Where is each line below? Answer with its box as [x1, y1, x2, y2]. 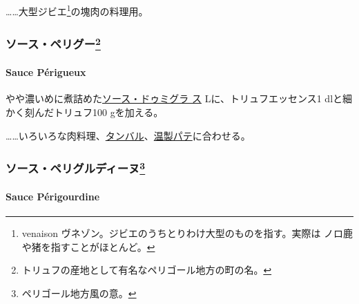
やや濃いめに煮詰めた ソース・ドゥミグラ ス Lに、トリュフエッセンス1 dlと [6, 91, 343, 106]
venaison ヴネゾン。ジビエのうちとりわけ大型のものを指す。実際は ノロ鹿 [21, 226, 353, 240]
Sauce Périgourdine [6, 189, 100, 204]
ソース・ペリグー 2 [6, 34, 101, 53]
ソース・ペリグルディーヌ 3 [6, 158, 146, 177]
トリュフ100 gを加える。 [53, 104, 164, 119]
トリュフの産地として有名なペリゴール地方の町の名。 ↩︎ [21, 263, 272, 277]
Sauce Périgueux [6, 65, 86, 79]
